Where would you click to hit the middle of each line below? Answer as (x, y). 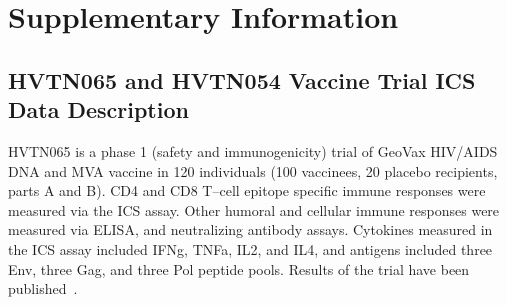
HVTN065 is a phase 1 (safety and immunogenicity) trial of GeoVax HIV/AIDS (253, 150)
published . (43, 288)
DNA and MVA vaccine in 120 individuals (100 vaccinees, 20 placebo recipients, (253, 170)
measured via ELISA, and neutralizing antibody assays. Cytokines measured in (250, 229)
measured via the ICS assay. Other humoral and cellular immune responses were (254, 209)
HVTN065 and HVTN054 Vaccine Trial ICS (242, 79)
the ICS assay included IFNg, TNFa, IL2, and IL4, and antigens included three (250, 248)
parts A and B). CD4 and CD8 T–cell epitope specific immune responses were (247, 190)
